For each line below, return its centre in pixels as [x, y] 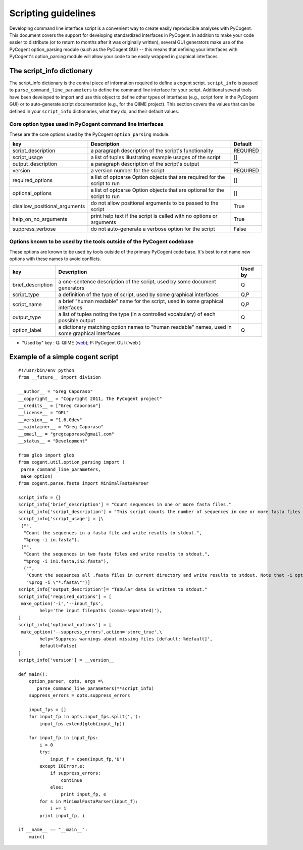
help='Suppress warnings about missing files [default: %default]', [126, 639]
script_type [26, 294]
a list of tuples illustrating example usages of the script [156, 158]
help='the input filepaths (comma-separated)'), [101, 611]
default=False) [58, 646]
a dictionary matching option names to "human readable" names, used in [145, 327]
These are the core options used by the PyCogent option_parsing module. [89, 134]
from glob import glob [46, 455]
